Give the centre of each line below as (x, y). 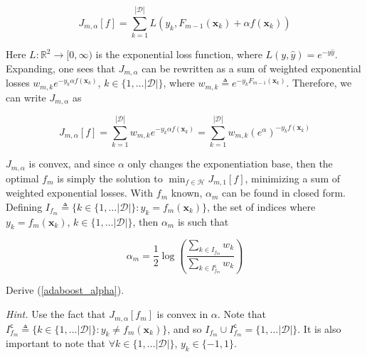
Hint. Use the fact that (56, 314)
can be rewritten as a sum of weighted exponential (251, 68)
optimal (22, 178)
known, (187, 193)
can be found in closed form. (283, 193)
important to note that (56, 343)
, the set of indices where (261, 206)
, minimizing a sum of (293, 178)
